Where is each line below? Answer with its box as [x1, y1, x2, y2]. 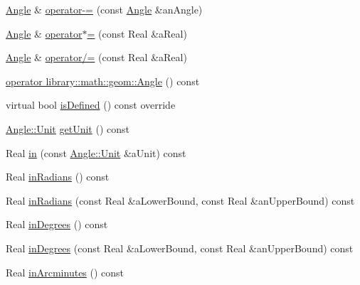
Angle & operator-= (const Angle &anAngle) [6, 2, 203, 16]
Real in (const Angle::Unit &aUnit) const [6, 145, 186, 160]
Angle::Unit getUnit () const [6, 121, 129, 136]
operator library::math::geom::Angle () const [6, 73, 200, 88]
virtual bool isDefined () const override [6, 97, 176, 112]
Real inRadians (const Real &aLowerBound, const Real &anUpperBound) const [6, 193, 355, 208]
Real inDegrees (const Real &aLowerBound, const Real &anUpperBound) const [6, 240, 354, 255]
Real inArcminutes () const [6, 264, 125, 279]
